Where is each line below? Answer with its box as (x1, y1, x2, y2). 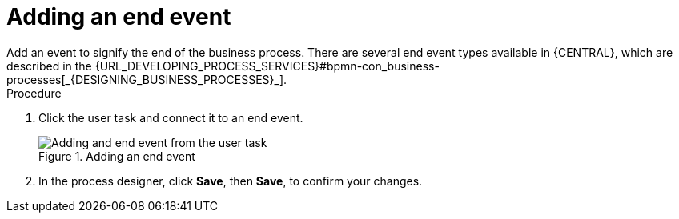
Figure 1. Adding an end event (38, 149, 195, 163)
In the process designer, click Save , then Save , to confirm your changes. (38, 173, 423, 188)
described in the (6, 58, 92, 73)
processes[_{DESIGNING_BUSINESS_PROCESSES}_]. (6, 72, 287, 86)
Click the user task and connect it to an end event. (38, 110, 303, 125)
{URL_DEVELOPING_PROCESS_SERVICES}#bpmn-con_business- (94, 58, 440, 73)
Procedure (6, 86, 62, 100)
